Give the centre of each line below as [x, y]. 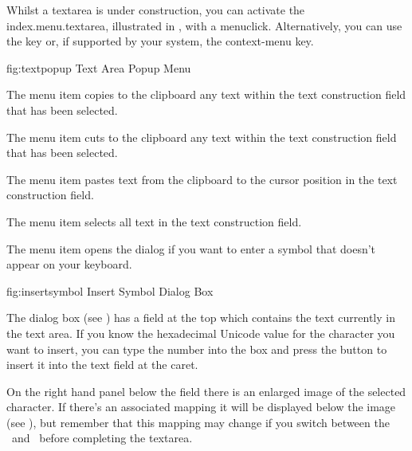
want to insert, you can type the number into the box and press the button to [197, 349]
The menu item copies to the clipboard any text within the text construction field [206, 94]
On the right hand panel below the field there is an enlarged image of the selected [206, 391]
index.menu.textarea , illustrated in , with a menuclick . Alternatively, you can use [204, 25]
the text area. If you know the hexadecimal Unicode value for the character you [201, 333]
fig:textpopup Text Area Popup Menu [99, 67]
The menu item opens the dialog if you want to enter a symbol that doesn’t [191, 248]
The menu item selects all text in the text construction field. [154, 221]
